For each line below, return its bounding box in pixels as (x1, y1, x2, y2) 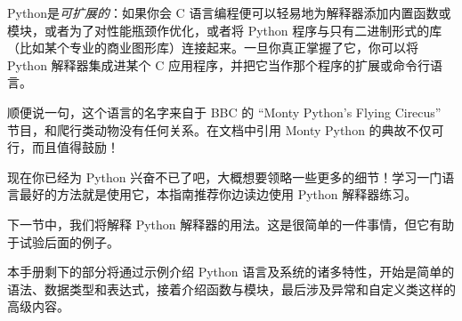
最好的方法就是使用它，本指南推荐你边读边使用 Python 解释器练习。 (19, 185, 417, 204)
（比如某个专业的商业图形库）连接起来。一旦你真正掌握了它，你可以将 (7, 38, 418, 57)
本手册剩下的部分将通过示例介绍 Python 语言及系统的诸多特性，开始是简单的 (7, 262, 455, 281)
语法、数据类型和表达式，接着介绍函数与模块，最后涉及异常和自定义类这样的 (7, 279, 456, 298)
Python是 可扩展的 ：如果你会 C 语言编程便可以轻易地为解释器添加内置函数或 (7, 4, 451, 21)
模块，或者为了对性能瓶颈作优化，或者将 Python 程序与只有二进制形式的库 (7, 20, 442, 39)
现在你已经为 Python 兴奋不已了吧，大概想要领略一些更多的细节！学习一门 (7, 167, 442, 186)
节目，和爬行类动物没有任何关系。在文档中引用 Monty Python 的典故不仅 (7, 120, 432, 139)
